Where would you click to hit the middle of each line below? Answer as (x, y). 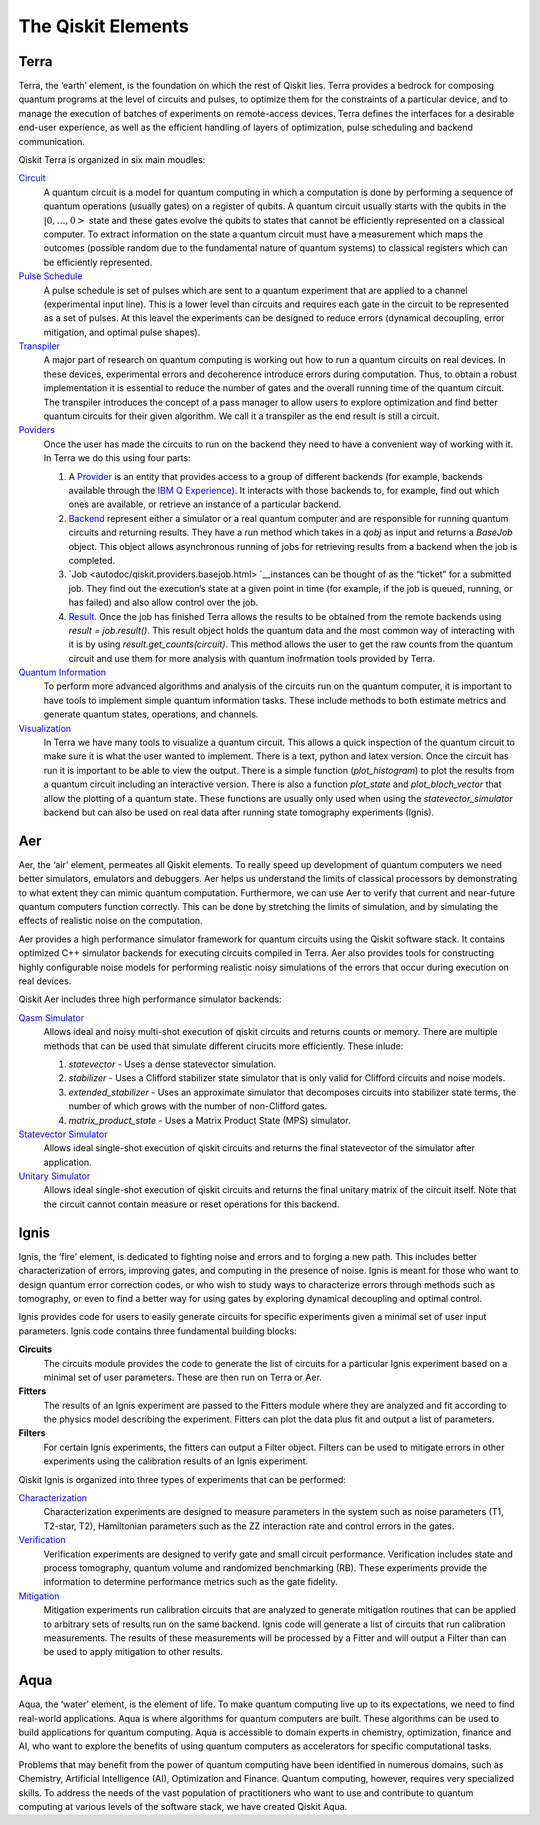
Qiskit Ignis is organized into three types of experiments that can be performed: (182, 1479)
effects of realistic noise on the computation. (111, 921)
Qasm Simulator (51, 1017)
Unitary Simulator (54, 1176)
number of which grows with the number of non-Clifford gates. (198, 1106)
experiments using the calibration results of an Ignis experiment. (176, 1461)
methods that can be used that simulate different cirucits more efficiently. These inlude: (223, 1046)
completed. (91, 560)
